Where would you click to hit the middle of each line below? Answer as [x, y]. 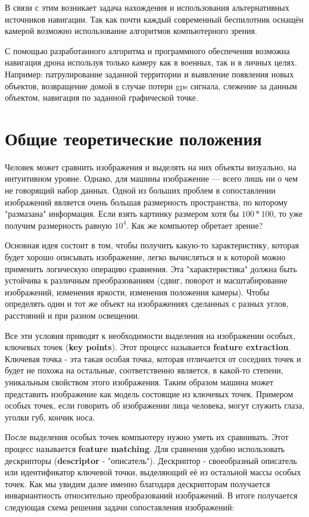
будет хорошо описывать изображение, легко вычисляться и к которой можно [145, 257]
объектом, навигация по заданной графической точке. [102, 97]
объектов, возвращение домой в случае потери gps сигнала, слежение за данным [151, 85]
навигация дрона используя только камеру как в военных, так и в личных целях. [151, 62]
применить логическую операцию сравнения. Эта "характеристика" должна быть [151, 268]
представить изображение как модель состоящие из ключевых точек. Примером [149, 393]
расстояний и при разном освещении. [72, 315]
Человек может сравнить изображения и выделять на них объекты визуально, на [151, 166]
